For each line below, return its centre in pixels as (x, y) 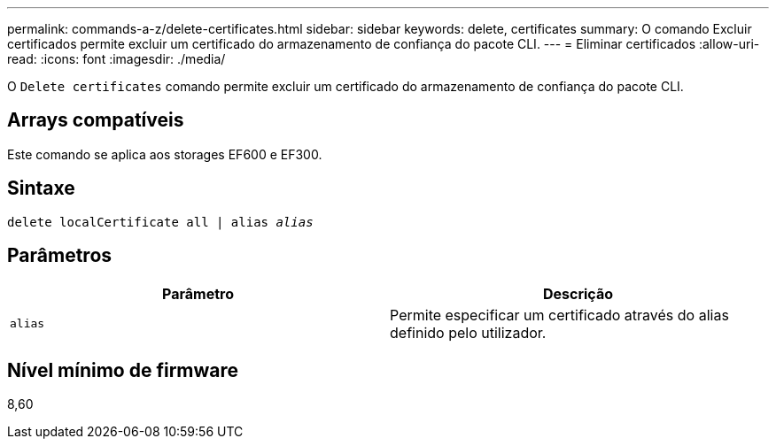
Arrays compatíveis (96, 120)
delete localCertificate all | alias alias (160, 222)
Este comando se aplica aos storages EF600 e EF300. (165, 154)
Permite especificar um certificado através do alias (559, 315)
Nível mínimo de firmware (123, 370)
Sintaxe (41, 188)
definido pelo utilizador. (468, 332)
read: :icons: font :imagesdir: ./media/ (116, 59)
